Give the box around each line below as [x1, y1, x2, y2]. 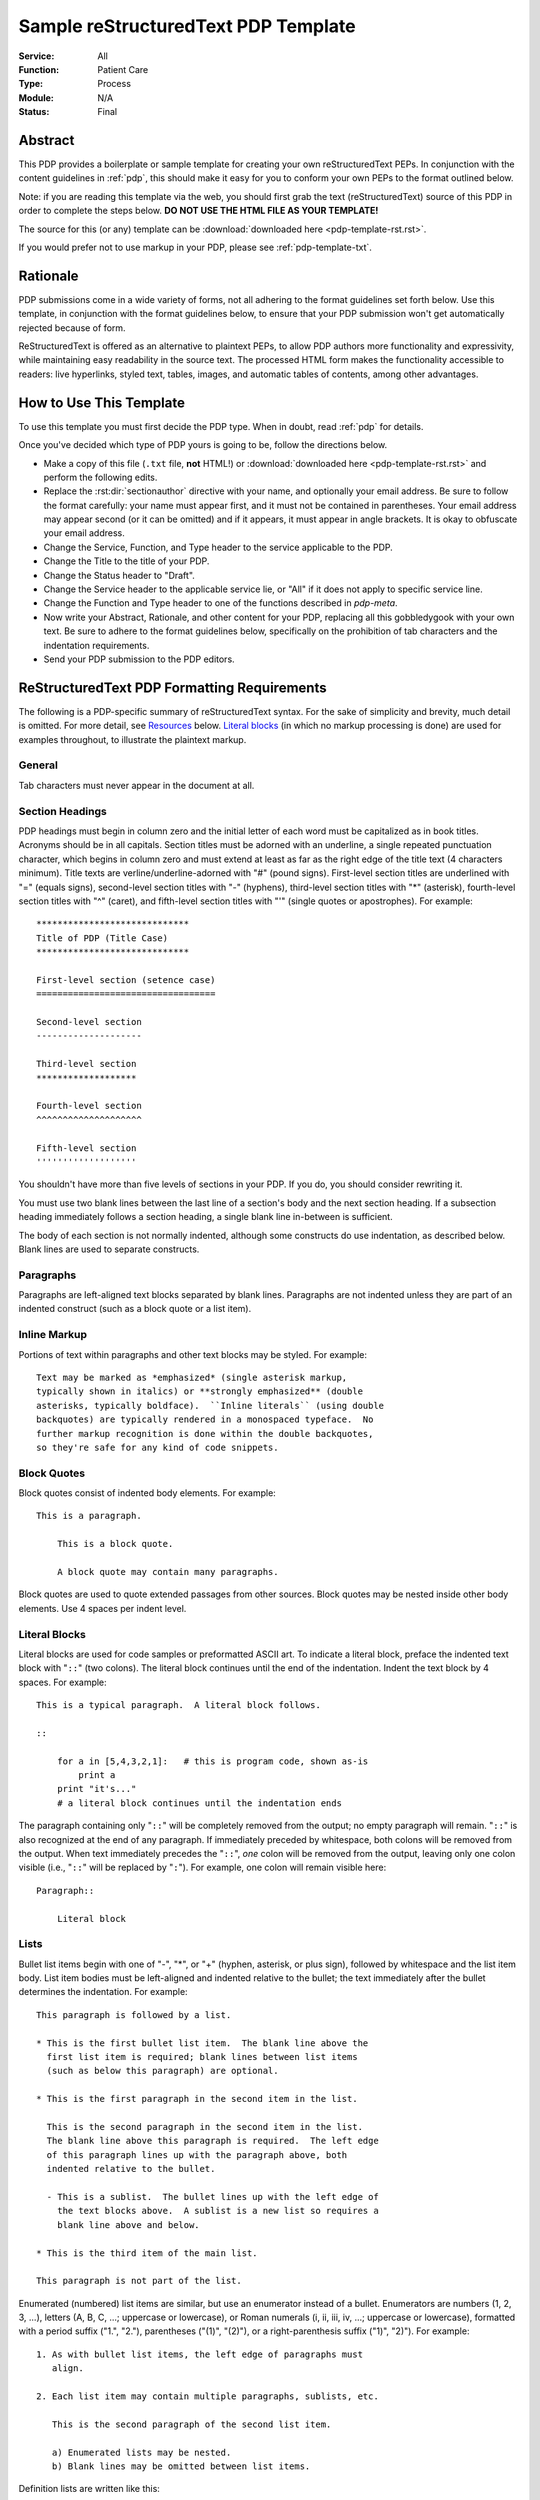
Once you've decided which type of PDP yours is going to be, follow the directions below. [18, 439, 388, 451]
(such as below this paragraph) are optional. [46, 2065, 279, 2077]
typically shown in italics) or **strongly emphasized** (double [36, 1386, 364, 1397]
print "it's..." [56, 1783, 137, 1795]
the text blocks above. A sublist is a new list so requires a [56, 2205, 379, 2217]
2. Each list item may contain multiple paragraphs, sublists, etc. [36, 2391, 379, 2402]
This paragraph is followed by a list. [36, 2009, 232, 2020]
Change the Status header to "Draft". [43, 569, 195, 581]
